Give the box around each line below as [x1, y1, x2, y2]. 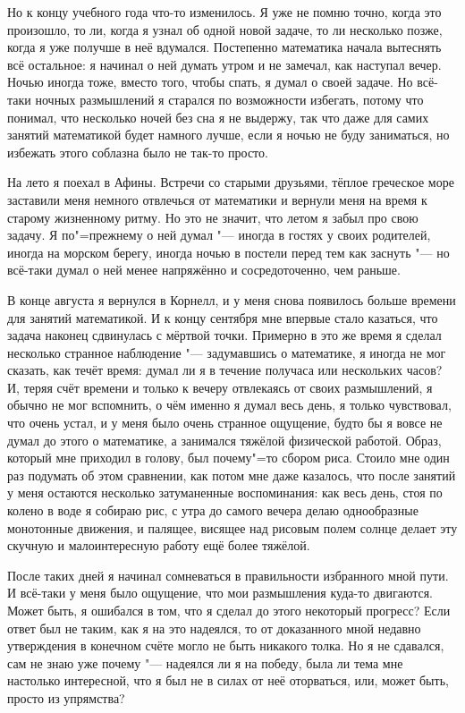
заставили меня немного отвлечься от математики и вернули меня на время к [7, 190, 427, 208]
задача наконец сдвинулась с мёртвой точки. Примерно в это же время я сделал [7, 326, 442, 344]
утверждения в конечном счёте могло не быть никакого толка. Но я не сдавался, [7, 636, 444, 655]
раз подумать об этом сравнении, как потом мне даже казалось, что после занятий [7, 465, 456, 484]
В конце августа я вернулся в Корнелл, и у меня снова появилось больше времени [7, 290, 456, 309]
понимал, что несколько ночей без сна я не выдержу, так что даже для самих [7, 107, 429, 126]
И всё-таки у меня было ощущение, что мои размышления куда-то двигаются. [7, 583, 434, 602]
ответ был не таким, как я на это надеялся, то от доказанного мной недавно [7, 618, 421, 637]
